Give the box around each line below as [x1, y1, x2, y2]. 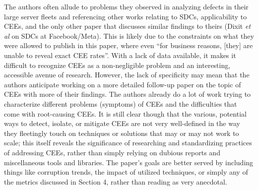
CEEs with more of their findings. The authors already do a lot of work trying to [4, 89, 251, 99]
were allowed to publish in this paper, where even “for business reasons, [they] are [4, 40, 253, 51]
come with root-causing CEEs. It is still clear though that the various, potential [4, 108, 247, 119]
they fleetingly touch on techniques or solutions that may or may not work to [4, 127, 239, 138]
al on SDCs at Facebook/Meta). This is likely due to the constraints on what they [4, 30, 254, 41]
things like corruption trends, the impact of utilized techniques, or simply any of [4, 167, 248, 177]
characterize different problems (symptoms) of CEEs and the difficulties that [4, 98, 237, 109]
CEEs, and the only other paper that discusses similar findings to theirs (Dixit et [4, 21, 251, 31]
